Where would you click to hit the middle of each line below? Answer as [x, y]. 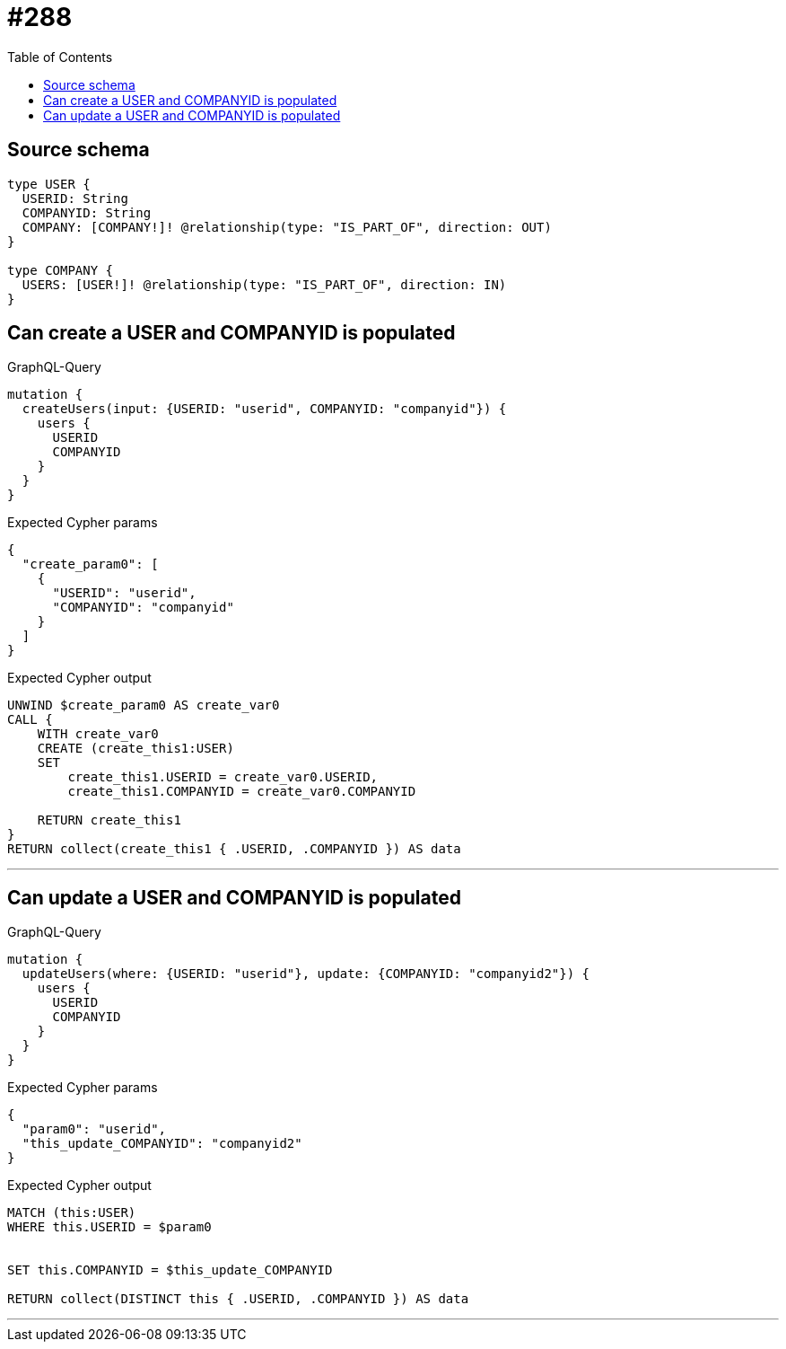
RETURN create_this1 [109, 820]
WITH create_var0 [98, 734]
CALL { [30, 720]
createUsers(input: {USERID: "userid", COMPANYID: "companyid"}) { [264, 409]
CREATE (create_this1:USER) [135, 749]
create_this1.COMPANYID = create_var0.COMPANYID [242, 792]
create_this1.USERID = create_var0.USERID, [223, 777]
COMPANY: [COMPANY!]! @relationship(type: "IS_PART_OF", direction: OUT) [287, 227]
